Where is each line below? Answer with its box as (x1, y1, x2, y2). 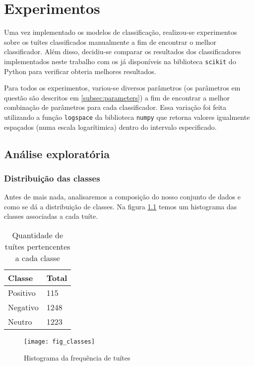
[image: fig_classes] (24, 338, 95, 345)
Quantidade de (12, 229, 63, 241)
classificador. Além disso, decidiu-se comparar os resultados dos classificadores (4, 46, 241, 57)
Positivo (8, 286, 36, 298)
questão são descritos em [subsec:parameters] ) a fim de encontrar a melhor (4, 92, 230, 102)
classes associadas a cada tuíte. (4, 211, 98, 221)
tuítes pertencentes (4, 240, 70, 252)
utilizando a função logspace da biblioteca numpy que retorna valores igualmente (4, 111, 250, 122)
